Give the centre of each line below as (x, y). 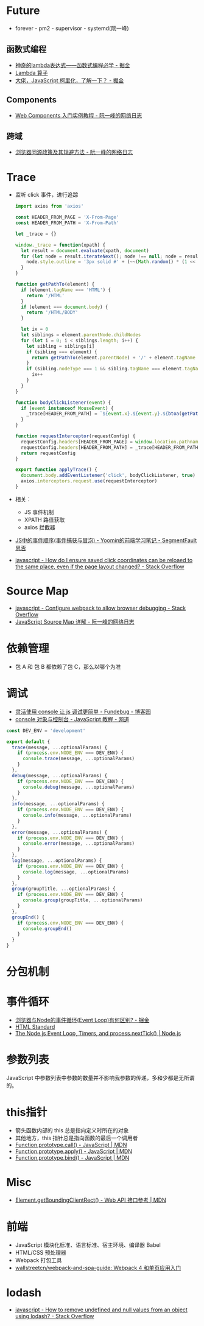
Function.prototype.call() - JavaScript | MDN (71, 1145)
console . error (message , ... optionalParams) (79, 844)
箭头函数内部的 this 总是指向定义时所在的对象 (72, 1130)
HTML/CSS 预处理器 (40, 1252)
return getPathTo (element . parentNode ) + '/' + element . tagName (114, 358)
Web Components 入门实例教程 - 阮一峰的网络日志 (79, 115)
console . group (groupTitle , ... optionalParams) (83, 900)
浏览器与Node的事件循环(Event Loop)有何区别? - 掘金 (82, 1020)
